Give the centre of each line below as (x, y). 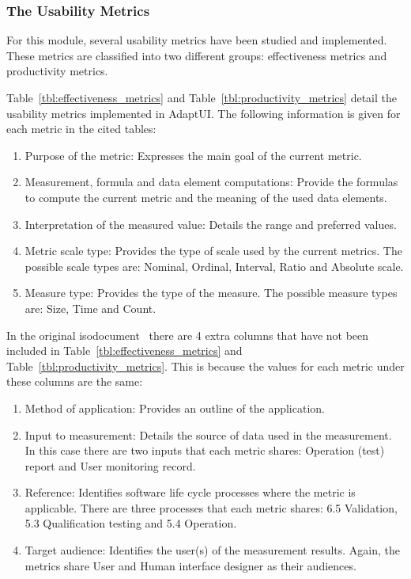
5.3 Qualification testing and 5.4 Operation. (131, 523)
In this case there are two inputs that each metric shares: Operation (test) (205, 450)
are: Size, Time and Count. (90, 308)
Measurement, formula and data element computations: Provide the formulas (211, 182)
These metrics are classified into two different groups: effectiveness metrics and (197, 55)
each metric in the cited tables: (81, 129)
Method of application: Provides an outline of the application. (175, 408)
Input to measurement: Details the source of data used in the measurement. (208, 434)
